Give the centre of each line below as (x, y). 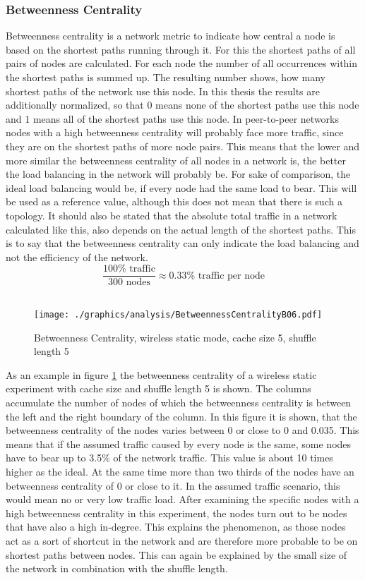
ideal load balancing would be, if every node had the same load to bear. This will (181, 187)
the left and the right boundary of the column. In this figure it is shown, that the (181, 416)
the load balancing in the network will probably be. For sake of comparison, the (178, 174)
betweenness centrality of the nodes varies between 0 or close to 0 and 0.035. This (182, 430)
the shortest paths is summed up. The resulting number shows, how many (166, 77)
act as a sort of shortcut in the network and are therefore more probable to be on (182, 540)
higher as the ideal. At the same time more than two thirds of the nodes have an (180, 471)
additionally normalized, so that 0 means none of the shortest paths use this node (182, 105)
